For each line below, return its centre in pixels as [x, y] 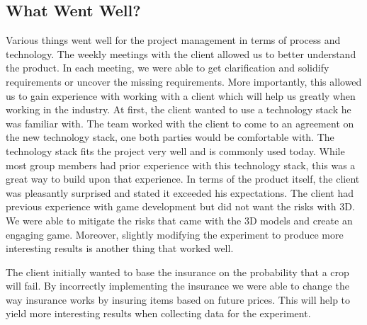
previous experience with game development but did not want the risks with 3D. [180, 206]
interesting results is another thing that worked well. [120, 248]
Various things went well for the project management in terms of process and [173, 40]
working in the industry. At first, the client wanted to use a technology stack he [179, 109]
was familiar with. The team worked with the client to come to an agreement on [180, 123]
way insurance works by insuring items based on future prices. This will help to [178, 299]
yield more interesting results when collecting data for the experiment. [158, 313]
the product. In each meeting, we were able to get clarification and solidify [168, 68]
